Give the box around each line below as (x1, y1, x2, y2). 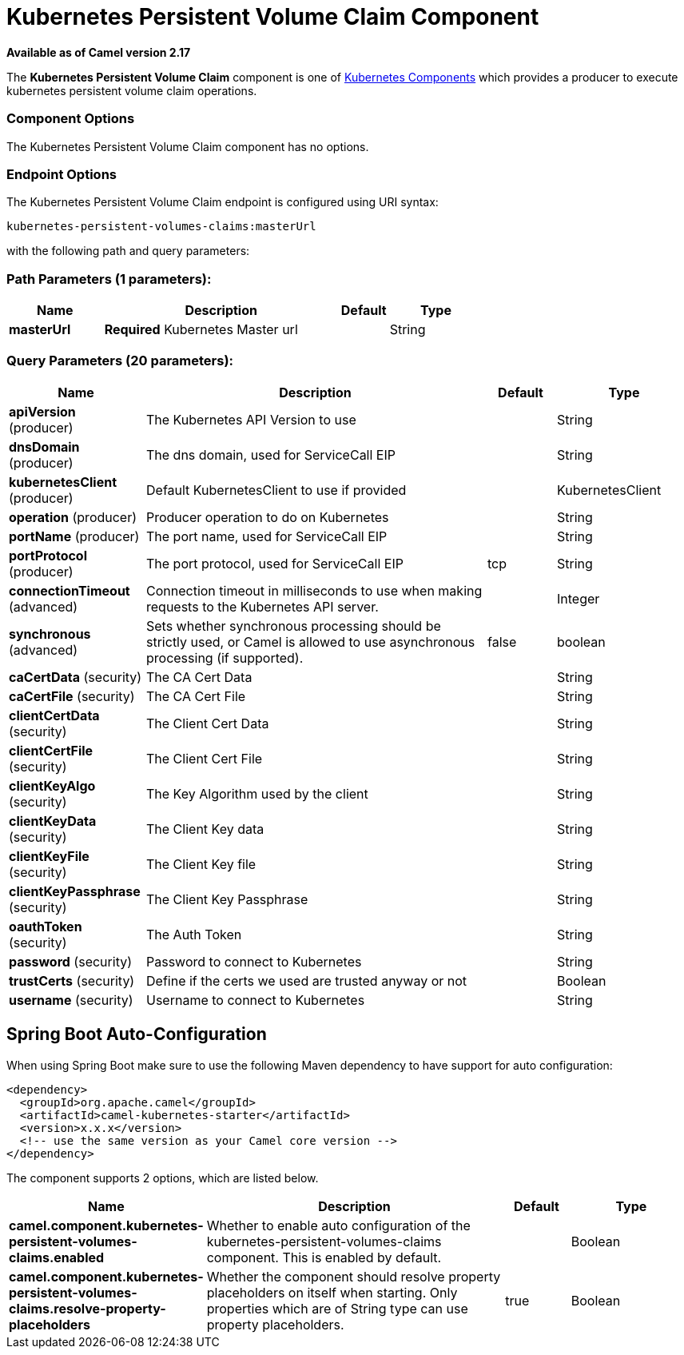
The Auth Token (146, 926, 242, 943)
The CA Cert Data (146, 668, 253, 685)
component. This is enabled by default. (206, 1249, 442, 1265)
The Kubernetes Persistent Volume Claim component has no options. (6, 139, 369, 153)
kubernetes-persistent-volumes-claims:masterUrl (6, 220, 316, 233)
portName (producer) (9, 528, 140, 544)
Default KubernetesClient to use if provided (146, 481, 407, 498)
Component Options (6, 110, 135, 127)
